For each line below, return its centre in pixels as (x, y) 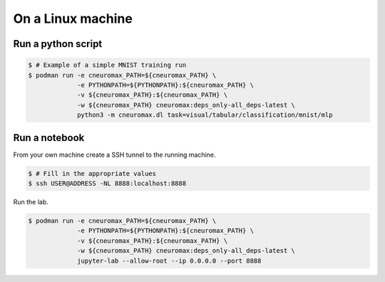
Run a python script (58, 44)
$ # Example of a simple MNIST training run (107, 65)
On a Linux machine (73, 19)
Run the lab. (31, 202)
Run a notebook (49, 138)
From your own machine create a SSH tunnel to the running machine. (114, 155)
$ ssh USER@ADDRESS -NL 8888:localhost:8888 (107, 183)
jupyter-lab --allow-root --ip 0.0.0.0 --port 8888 (169, 261)
